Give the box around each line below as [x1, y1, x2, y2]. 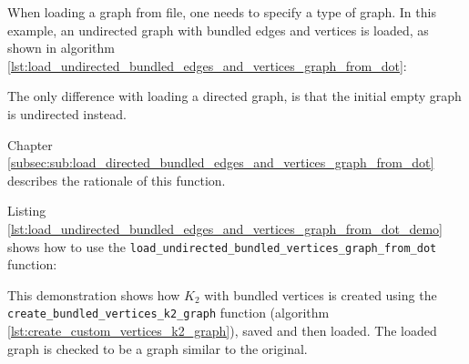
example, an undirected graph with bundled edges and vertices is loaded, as [7, 20, 429, 39]
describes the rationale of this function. [7, 170, 226, 189]
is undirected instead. [7, 104, 127, 123]
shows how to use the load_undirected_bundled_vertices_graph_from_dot [7, 237, 437, 256]
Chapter [7, 135, 53, 154]
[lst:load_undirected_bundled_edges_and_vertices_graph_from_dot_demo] [7, 218, 444, 238]
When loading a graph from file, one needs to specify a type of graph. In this [7, 3, 436, 21]
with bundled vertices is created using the [204, 285, 437, 304]
